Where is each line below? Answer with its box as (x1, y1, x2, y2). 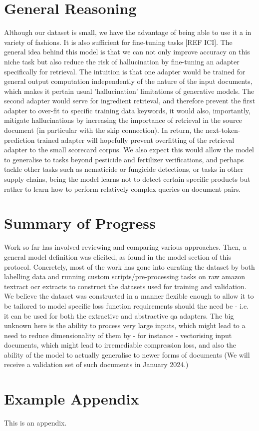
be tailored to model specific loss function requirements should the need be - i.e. (4, 300, 249, 311)
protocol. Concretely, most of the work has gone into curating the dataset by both (4, 261, 255, 272)
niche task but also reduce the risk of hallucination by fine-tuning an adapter (4, 56, 240, 66)
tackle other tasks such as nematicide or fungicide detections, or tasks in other (4, 164, 244, 174)
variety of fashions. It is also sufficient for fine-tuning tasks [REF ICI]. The (4, 36, 233, 47)
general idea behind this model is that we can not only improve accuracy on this (4, 46, 250, 57)
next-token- (205, 125, 241, 135)
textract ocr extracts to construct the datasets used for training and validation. (4, 281, 247, 291)
